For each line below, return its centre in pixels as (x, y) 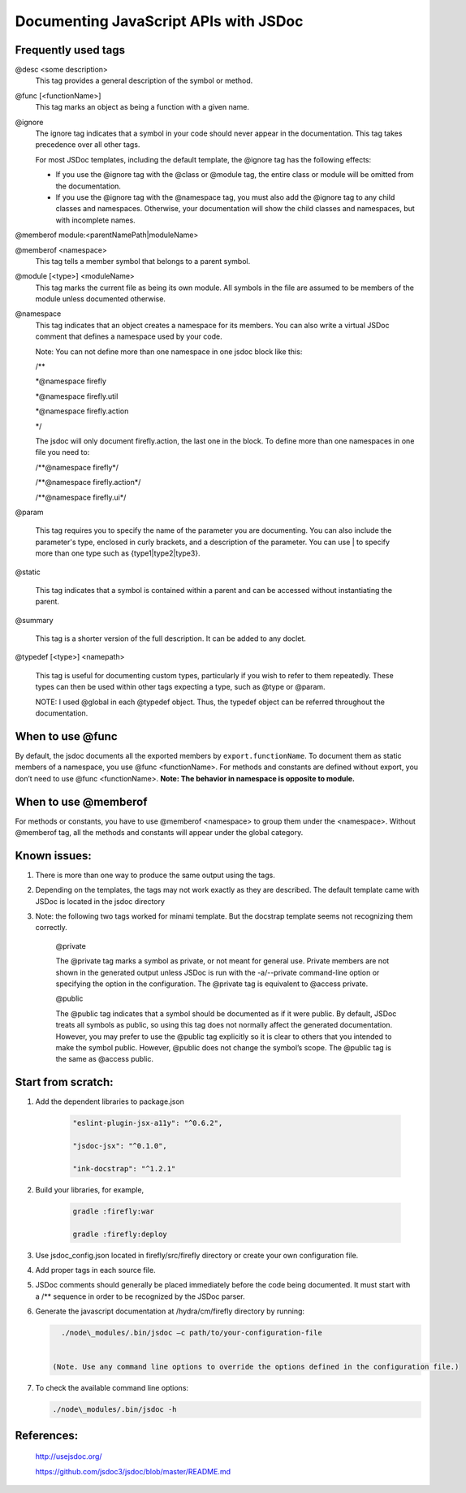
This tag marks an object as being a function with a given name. (142, 107)
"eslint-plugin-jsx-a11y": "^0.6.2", (148, 1123)
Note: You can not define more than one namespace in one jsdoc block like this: (169, 351)
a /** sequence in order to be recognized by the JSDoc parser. (140, 1296)
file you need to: (63, 452)
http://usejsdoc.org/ (69, 1456)
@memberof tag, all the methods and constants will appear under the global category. (159, 833)
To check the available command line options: (112, 1388)
